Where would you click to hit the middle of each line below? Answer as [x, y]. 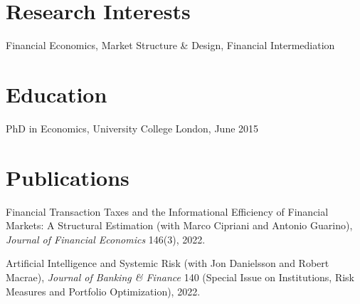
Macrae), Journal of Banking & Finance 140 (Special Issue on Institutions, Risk [180, 277]
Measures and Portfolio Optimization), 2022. [103, 291]
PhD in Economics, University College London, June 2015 [132, 128]
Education [57, 94]
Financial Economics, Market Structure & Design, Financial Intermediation [170, 45]
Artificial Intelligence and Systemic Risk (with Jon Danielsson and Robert [168, 263]
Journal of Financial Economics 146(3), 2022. [106, 239]
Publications [68, 177]
